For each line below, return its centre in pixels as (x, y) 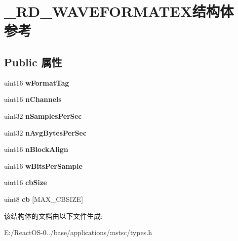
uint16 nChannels (33, 99)
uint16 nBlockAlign (36, 149)
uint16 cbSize (26, 182)
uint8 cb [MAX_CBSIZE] (44, 199)
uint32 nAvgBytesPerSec (45, 132)
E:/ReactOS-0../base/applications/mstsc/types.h (78, 232)
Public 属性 (33, 62)
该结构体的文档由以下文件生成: (53, 216)
